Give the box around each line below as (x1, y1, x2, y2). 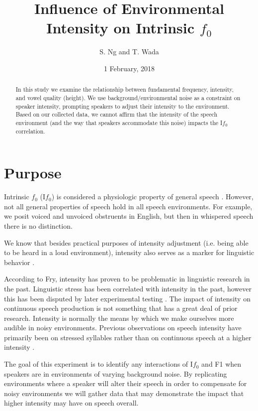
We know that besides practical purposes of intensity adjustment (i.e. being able (4, 237, 249, 248)
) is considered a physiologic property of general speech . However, (51, 191, 254, 202)
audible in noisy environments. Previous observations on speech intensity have (4, 322, 242, 333)
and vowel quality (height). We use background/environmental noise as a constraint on (15, 93, 241, 102)
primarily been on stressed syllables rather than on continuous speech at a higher (4, 332, 252, 342)
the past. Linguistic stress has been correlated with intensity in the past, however (4, 283, 252, 293)
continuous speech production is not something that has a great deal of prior (4, 303, 238, 313)
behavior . (4, 257, 35, 267)
